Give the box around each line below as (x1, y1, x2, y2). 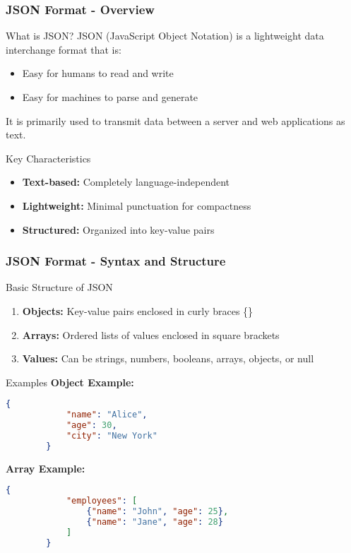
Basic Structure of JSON (6, 280, 113, 295)
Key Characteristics (6, 150, 91, 165)
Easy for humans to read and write (22, 66, 174, 81)
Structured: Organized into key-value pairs (22, 222, 215, 237)
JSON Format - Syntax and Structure (6, 252, 226, 270)
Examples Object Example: (6, 374, 134, 389)
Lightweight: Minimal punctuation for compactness (22, 198, 251, 213)
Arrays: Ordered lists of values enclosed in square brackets (22, 327, 280, 342)
